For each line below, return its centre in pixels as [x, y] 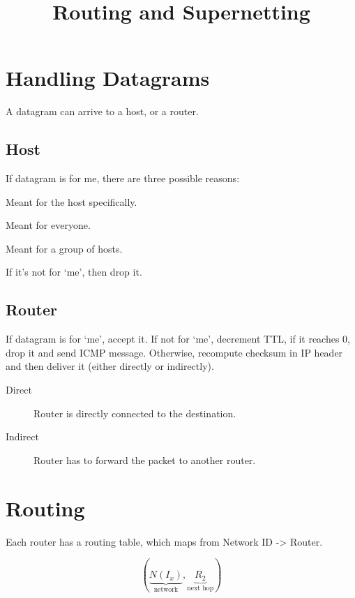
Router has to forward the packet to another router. [145, 459]
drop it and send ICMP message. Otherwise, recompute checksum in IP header [174, 352]
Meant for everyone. [48, 225]
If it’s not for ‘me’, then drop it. [74, 272]
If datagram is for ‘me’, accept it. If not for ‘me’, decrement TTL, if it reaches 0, [178, 339]
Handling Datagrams [108, 78]
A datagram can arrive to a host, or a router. [102, 111]
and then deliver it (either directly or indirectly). [110, 366]
